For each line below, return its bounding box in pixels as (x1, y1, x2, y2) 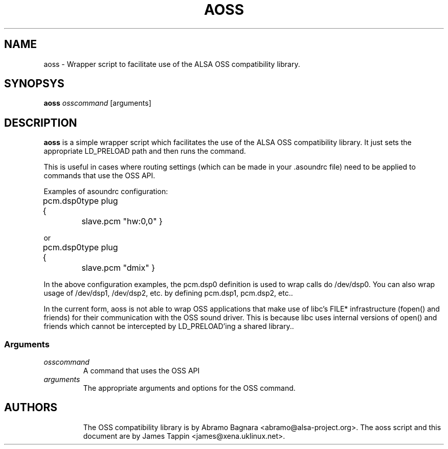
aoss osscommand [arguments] (43, 99, 151, 108)
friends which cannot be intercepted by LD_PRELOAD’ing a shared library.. (43, 322, 294, 331)
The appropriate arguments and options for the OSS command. (83, 384, 296, 393)
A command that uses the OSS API (83, 366, 200, 375)
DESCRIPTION (4, 116, 77, 129)
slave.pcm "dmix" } (81, 263, 155, 273)
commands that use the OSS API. (43, 171, 155, 180)
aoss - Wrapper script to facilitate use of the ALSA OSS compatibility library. (43, 59, 300, 68)
